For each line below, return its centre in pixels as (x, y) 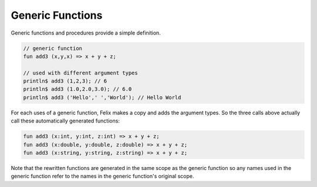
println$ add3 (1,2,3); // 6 (65, 81)
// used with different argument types (80, 73)
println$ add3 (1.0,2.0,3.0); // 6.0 (77, 89)
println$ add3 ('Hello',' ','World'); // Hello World (102, 97)
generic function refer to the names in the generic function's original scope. (102, 176)
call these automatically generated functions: (65, 121)
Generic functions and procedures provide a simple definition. (86, 33)
